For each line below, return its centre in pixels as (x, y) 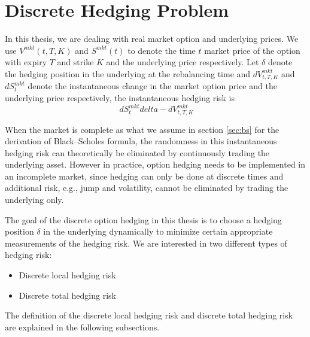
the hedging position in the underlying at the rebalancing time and (128, 73)
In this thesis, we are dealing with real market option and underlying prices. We (152, 39)
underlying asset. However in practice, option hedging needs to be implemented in (155, 164)
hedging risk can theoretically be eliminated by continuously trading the (137, 152)
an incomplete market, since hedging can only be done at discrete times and (144, 176)
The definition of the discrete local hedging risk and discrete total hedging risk (149, 315)
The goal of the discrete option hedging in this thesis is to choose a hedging (143, 219)
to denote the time (162, 50)
